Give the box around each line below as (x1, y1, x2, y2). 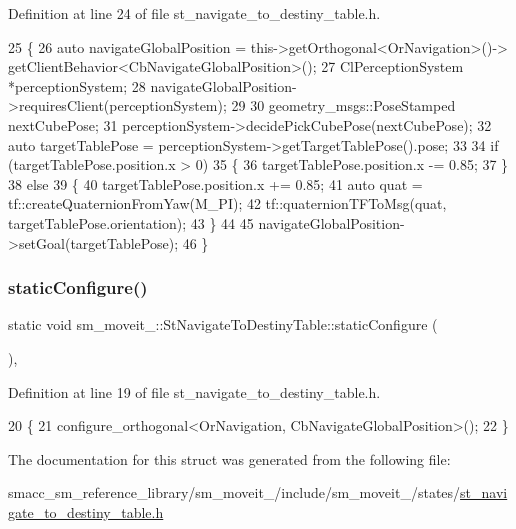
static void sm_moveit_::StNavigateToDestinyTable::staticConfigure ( (8, 314, 438, 335)
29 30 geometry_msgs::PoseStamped (231, 95, 456, 116)
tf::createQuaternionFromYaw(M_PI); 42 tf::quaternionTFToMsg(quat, (8, 193, 447, 214)
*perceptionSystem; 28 (8, 75, 146, 96)
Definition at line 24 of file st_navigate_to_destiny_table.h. (8, 3, 381, 23)
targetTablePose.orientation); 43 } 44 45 (8, 212, 254, 233)
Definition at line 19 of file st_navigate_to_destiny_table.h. (8, 381, 381, 402)
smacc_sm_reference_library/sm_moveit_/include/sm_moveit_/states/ (8, 482, 461, 503)
